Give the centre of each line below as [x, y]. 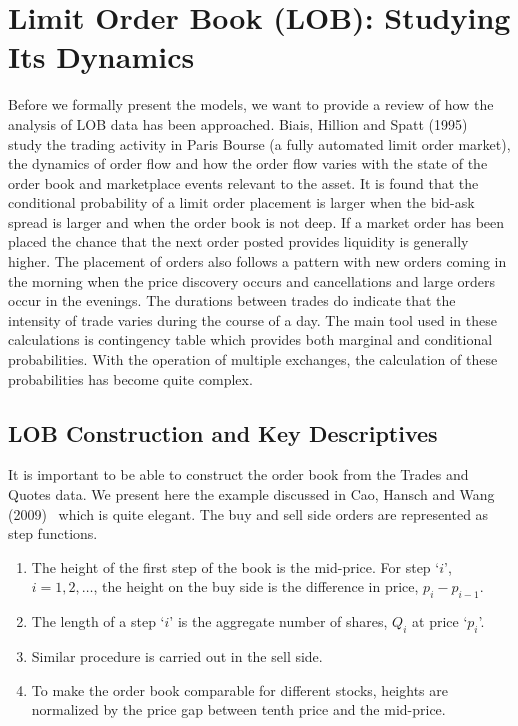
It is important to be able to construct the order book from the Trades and [238, 474]
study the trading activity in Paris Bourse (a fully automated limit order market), [259, 143]
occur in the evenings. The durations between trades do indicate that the [232, 300]
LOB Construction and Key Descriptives [223, 432]
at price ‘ [440, 621]
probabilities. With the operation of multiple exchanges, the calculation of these [253, 359]
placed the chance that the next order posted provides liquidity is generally [238, 241]
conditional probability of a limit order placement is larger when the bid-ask [241, 202]
